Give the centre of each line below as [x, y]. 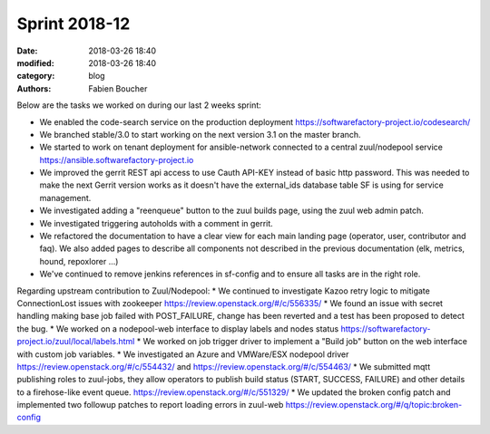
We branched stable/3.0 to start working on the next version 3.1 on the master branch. [201, 134]
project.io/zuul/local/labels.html [76, 342]
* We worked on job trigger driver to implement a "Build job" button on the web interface [302, 342]
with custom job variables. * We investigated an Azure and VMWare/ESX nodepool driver [183, 354]
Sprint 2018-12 [73, 24]
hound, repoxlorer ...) [79, 261]
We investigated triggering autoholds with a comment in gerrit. [157, 223]
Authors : [34, 88]
